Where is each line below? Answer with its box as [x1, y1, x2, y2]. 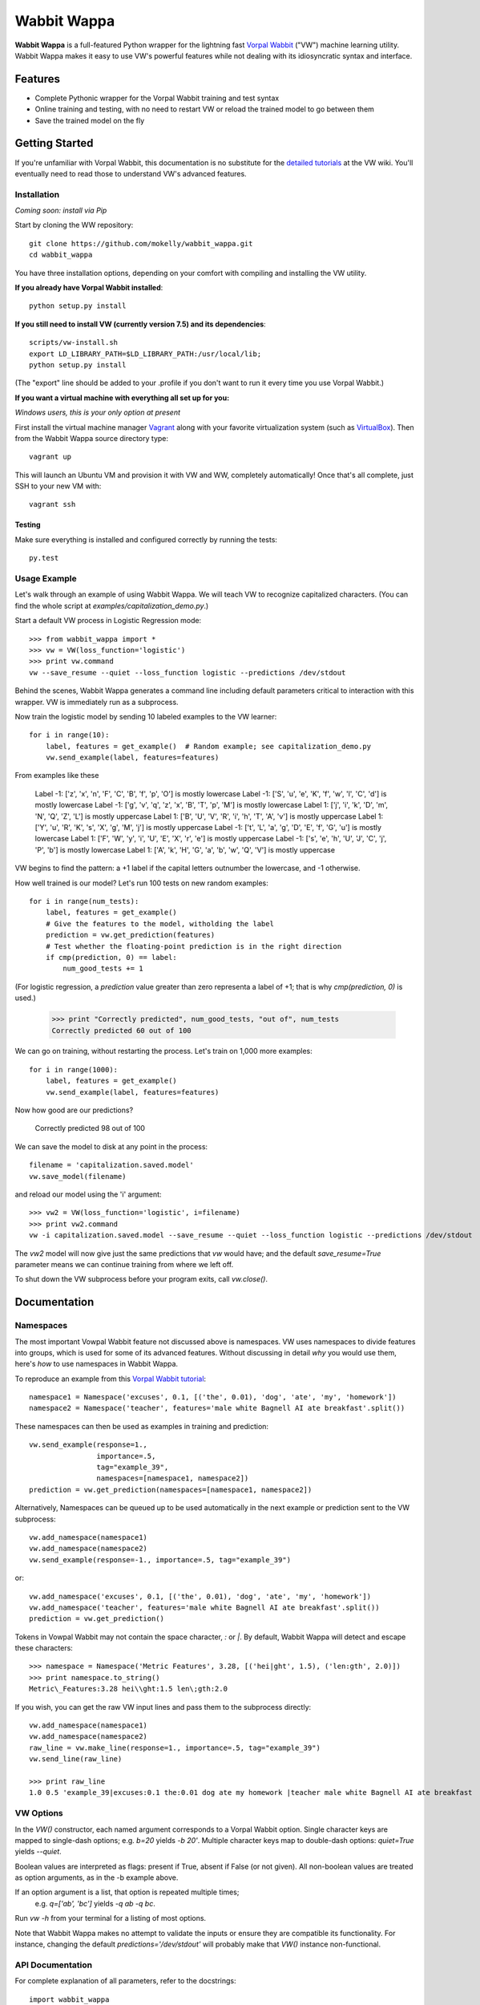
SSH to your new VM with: [14, 481, 102, 491]
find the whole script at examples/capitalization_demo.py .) [14, 601, 209, 610]
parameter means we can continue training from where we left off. [14, 1259, 234, 1269]
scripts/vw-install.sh [29, 338, 119, 347]
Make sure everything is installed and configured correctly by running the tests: [14, 534, 278, 545]
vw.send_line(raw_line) [29, 1755, 123, 1764]
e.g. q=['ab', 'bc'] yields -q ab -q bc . [34, 1898, 155, 1908]
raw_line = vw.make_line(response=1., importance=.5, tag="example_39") [29, 1743, 321, 1752]
